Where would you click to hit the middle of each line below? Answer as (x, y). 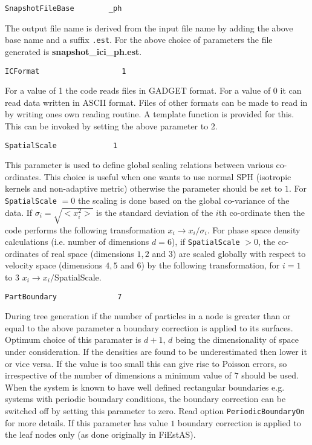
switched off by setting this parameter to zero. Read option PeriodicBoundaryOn (155, 411)
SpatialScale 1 (61, 145)
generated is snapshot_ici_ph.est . (73, 51)
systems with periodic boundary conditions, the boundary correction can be (145, 399)
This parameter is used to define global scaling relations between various (139, 165)
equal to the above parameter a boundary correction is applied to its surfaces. (149, 327)
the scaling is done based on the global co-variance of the (184, 200)
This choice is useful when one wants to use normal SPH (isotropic (167, 176)
